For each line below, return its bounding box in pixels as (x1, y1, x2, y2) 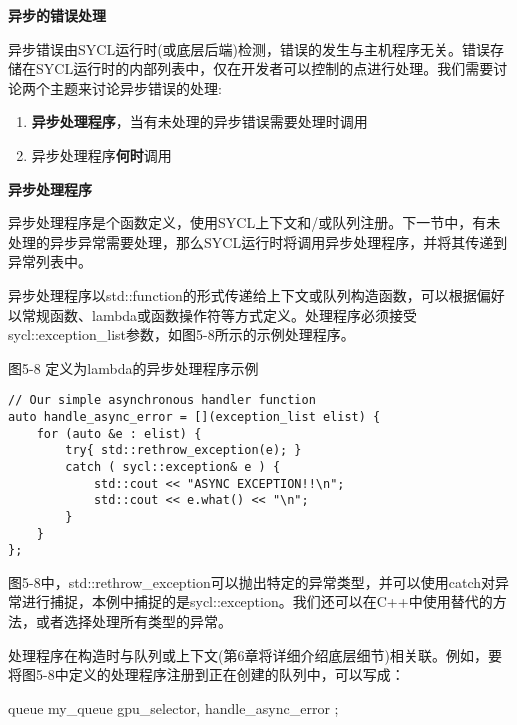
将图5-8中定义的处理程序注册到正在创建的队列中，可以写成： (8, 664, 405, 685)
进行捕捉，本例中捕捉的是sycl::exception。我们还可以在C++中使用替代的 (21, 591, 493, 612)
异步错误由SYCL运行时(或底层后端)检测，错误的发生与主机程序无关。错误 (8, 38, 491, 59)
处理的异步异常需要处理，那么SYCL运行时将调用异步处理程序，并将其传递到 (8, 231, 508, 252)
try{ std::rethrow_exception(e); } (65, 443, 302, 458)
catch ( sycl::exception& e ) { (65, 459, 281, 474)
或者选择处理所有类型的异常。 (35, 611, 232, 632)
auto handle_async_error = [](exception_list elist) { (8, 409, 381, 424)
